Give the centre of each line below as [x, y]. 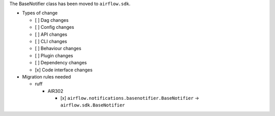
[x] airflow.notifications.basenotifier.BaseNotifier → [130, 98]
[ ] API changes [51, 34]
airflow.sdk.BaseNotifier [93, 105]
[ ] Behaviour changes [58, 49]
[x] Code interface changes [64, 70]
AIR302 [56, 91]
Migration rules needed [47, 76]
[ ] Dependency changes [61, 63]
